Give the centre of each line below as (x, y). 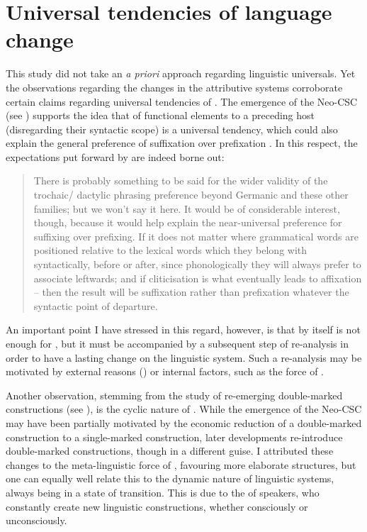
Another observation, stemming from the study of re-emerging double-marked (174, 395)
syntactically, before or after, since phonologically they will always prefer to (197, 264)
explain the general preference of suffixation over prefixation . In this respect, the (182, 143)
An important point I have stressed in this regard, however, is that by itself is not (183, 329)
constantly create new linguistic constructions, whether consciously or (157, 506)
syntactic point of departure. (96, 305)
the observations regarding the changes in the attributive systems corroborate (174, 87)
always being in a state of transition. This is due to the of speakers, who (163, 492)
